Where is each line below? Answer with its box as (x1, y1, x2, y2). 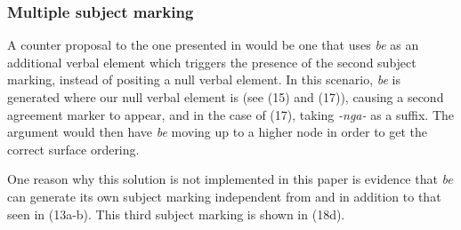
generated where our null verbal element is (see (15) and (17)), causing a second (7, 88, 444, 106)
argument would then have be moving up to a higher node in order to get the (7, 123, 428, 141)
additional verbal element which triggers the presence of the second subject (7, 52, 417, 71)
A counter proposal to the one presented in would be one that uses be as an (7, 36, 419, 54)
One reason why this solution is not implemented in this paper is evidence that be (7, 170, 453, 188)
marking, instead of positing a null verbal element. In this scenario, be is (7, 70, 401, 89)
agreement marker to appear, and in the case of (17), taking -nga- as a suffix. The (7, 105, 455, 123)
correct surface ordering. (7, 139, 140, 158)
